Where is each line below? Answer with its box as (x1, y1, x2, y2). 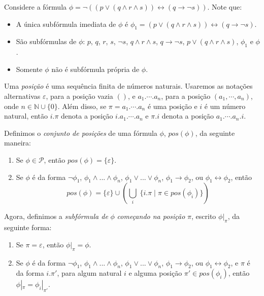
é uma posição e (147, 100, 197, 111)
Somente (16, 63, 43, 74)
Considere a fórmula (4, 2, 67, 12)
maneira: (4, 137, 31, 148)
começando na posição (117, 211, 185, 221)
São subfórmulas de (16, 36, 77, 47)
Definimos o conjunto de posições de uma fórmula (4, 127, 157, 138)
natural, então (4, 110, 48, 121)
